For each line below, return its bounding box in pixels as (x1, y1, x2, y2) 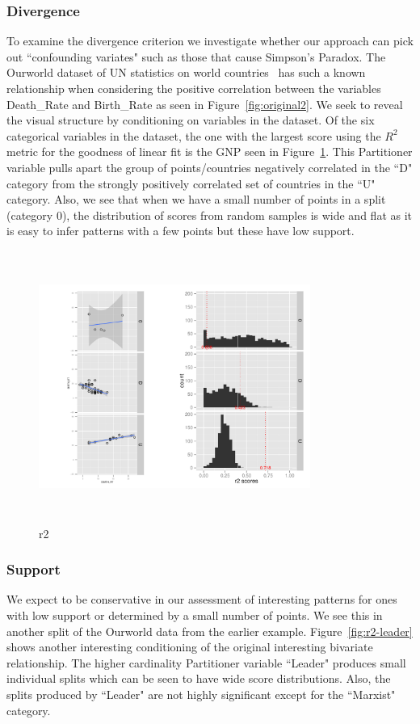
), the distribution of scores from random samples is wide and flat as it (61, 206, 413, 223)
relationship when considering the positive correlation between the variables (6, 80, 381, 96)
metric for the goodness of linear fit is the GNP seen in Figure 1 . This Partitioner (6, 143, 413, 160)
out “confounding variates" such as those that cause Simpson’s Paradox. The (6, 48, 386, 65)
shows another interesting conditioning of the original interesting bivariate (6, 638, 373, 655)
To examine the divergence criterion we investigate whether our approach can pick (6, 32, 414, 49)
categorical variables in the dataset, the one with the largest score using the (6, 127, 381, 144)
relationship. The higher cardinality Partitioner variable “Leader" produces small (6, 654, 406, 671)
